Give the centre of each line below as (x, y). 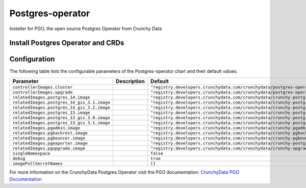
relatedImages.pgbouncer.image (49, 138)
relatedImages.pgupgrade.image (49, 148)
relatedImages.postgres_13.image (51, 112)
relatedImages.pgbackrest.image (50, 133)
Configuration (32, 59)
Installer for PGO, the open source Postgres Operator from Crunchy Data (86, 29)
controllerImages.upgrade (43, 92)
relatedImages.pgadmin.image (46, 128)
